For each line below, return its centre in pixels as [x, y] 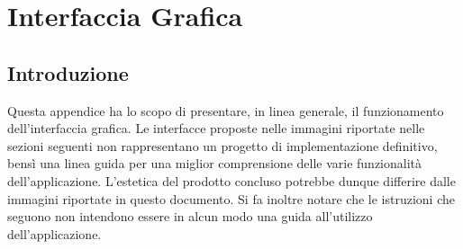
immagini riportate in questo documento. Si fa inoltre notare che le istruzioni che [231, 198]
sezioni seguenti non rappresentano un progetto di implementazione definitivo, [222, 145]
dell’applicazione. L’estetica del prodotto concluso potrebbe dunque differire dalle [231, 180]
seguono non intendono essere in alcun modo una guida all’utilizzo [190, 216]
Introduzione [68, 72]
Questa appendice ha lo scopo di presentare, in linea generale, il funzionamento [226, 110]
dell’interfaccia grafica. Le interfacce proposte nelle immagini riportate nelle [216, 128]
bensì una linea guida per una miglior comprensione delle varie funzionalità [215, 163]
